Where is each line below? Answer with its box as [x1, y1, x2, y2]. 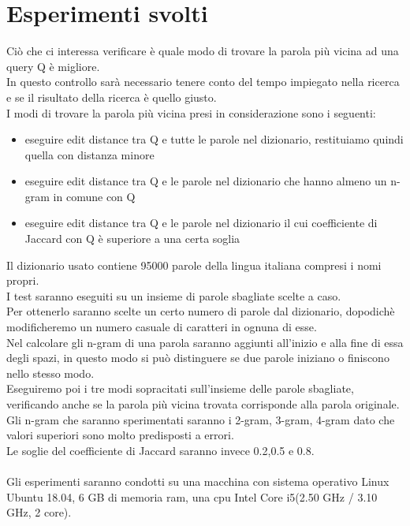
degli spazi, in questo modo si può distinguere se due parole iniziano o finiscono [6, 349, 389, 366]
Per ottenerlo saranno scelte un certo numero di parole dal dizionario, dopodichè [6, 303, 395, 319]
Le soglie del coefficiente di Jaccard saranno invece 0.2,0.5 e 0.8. [6, 442, 315, 458]
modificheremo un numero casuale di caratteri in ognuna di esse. [6, 319, 317, 335]
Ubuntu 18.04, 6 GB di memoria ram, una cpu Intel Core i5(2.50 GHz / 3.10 [6, 488, 378, 505]
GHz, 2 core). [6, 504, 72, 520]
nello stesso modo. [6, 364, 95, 381]
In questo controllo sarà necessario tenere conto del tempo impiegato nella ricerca [6, 73, 400, 90]
